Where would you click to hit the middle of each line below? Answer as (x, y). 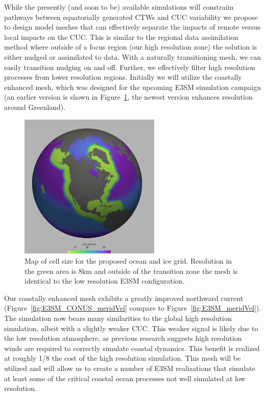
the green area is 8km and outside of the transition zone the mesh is (131, 271)
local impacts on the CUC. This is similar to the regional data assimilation (121, 37)
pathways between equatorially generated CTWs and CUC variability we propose (131, 17)
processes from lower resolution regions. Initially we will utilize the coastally (123, 77)
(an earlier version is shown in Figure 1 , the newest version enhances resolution (128, 97)
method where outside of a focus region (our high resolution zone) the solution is (131, 47)
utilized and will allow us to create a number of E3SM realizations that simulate (130, 368)
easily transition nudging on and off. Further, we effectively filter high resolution (130, 67)
